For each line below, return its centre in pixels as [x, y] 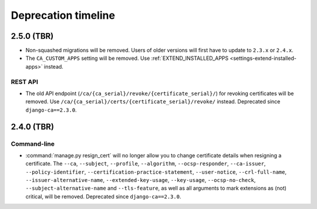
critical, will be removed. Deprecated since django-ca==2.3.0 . [103, 196]
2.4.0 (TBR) [32, 127]
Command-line [33, 144]
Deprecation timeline [63, 15]
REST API [24, 82]
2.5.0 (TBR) [32, 36]
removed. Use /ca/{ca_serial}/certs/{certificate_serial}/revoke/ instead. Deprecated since [153, 102]
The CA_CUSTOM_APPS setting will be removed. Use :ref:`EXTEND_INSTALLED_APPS [127, 58]
